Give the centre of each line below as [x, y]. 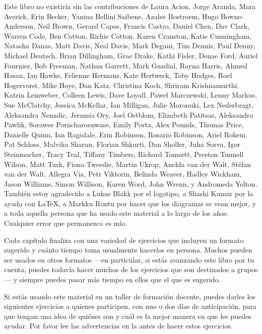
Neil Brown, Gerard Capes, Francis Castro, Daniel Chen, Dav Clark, [143, 26]
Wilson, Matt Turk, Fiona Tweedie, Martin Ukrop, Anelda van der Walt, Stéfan [128, 164]
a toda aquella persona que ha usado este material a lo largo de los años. [116, 213]
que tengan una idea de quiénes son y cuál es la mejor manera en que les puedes [128, 316]
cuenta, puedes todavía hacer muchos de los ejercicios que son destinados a [119, 269]
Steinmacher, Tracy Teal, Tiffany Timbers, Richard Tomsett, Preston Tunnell [124, 154]
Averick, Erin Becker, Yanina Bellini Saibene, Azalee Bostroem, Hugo [111, 16]
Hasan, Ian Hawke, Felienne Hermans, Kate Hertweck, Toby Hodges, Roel [118, 75]
